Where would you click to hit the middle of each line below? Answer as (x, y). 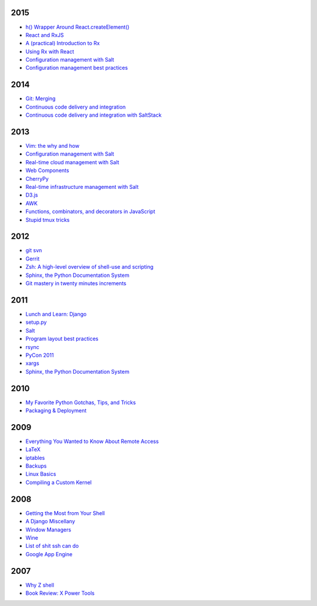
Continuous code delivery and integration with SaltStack (94, 115)
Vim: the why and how (53, 146)
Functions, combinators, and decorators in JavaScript (90, 212)
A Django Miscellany (50, 522)
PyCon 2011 (40, 355)
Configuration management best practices (77, 68)
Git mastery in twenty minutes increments (76, 283)
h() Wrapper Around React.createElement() (77, 27)
